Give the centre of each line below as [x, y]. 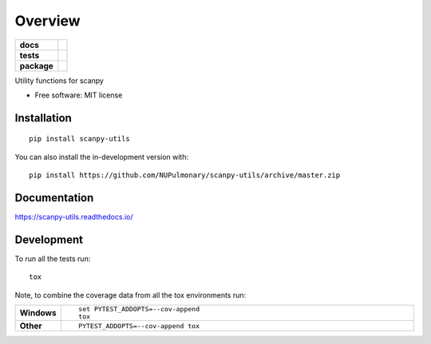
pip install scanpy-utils [80, 139]
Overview [47, 21]
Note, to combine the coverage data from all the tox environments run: [130, 295]
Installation [43, 118]
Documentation [54, 198]
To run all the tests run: [53, 259]
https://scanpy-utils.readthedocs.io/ [74, 217]
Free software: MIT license [79, 95]
